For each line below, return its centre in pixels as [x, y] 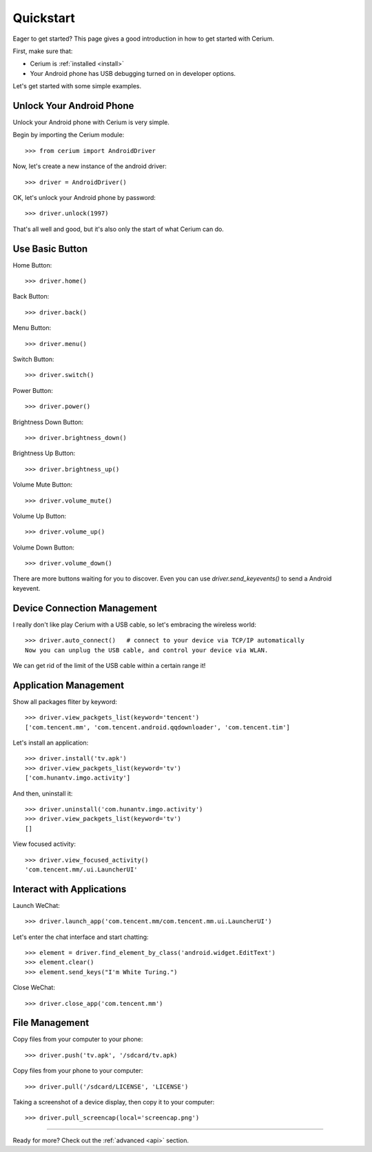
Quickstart [44, 18]
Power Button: [33, 390]
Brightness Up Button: [44, 453]
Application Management [68, 685]
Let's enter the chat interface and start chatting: [81, 937]
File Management [51, 1023]
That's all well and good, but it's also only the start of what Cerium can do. [118, 229]
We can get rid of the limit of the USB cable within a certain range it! [109, 665]
